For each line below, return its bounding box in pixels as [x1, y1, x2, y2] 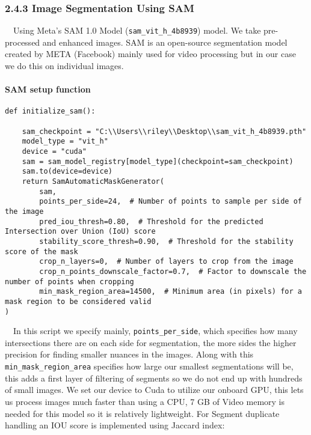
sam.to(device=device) [22, 167, 112, 176]
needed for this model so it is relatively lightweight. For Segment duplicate [5, 407, 280, 419]
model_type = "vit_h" [22, 137, 108, 146]
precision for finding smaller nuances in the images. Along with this [5, 348, 254, 360]
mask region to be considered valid [5, 297, 152, 306]
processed [5, 35, 40, 48]
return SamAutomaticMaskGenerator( [22, 177, 164, 186]
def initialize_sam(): [5, 107, 96, 116]
